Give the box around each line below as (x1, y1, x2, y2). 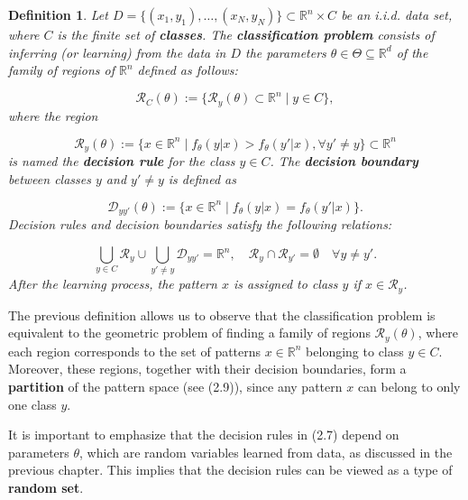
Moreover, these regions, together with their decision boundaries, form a (8, 359, 407, 378)
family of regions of (8, 60, 115, 79)
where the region (8, 106, 98, 125)
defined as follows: (137, 60, 238, 79)
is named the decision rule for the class (8, 152, 235, 171)
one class (8, 394, 57, 413)
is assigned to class (233, 274, 338, 293)
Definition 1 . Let (8, 5, 108, 23)
